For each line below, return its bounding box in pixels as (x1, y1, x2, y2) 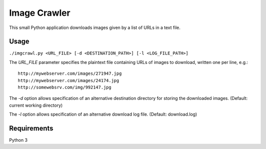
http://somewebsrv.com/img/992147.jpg (18, 85, 112, 90)
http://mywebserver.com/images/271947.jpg (18, 71, 122, 76)
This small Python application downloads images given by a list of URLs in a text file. (9, 25, 181, 30)
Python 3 (9, 137, 28, 143)
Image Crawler (9, 7, 71, 18)
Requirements (9, 124, 54, 132)
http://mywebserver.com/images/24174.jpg (18, 78, 119, 83)
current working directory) (9, 102, 63, 108)
